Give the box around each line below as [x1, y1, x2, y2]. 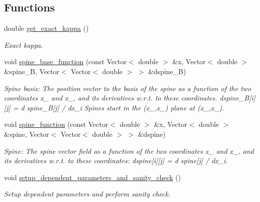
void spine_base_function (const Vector [4, 56, 127, 67]
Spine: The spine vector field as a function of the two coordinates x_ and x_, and [4, 145, 254, 156]
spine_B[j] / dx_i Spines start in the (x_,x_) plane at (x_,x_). [26, 102, 225, 112]
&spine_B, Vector [4, 66, 59, 76]
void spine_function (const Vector [4, 119, 108, 129]
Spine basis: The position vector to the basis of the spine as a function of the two [4, 83, 252, 93]
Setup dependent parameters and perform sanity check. [4, 189, 171, 199]
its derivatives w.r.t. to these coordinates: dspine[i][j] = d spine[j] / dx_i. [4, 155, 228, 166]
